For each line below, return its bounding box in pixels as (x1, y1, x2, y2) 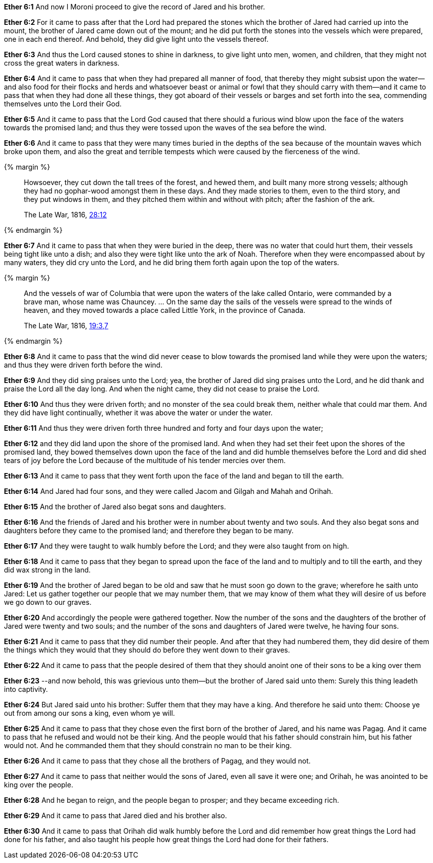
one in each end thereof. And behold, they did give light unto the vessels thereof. (4, 35, 269, 43)
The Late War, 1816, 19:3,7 (24, 321, 108, 330)
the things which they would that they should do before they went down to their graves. (4, 646, 290, 654)
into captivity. (4, 685, 48, 693)
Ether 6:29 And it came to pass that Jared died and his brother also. (4, 811, 227, 820)
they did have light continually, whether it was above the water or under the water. (4, 408, 273, 417)
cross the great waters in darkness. (4, 59, 120, 67)
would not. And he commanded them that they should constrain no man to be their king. (4, 741, 292, 750)
